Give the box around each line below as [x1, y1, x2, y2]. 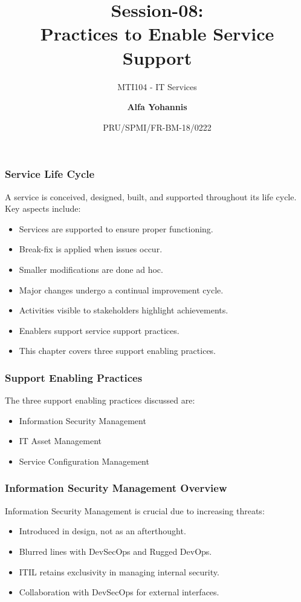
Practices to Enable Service [40, 21, 274, 46]
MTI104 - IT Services [117, 80, 197, 93]
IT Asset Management [19, 434, 102, 447]
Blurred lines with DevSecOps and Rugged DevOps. [19, 545, 212, 557]
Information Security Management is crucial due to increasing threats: [5, 504, 265, 517]
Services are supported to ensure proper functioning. [19, 222, 213, 235]
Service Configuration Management [19, 454, 149, 467]
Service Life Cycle [5, 166, 95, 182]
